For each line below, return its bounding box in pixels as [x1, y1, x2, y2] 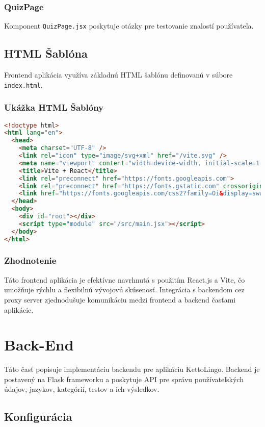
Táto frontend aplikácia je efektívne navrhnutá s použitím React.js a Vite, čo [4, 274, 245, 285]
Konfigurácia [4, 409, 72, 424]
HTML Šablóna [4, 45, 88, 61]
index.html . [4, 79, 43, 90]
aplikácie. [4, 304, 34, 315]
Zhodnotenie [4, 254, 57, 267]
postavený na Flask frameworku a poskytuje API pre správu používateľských [4, 373, 244, 384]
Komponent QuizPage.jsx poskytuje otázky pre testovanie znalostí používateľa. [4, 20, 254, 31]
